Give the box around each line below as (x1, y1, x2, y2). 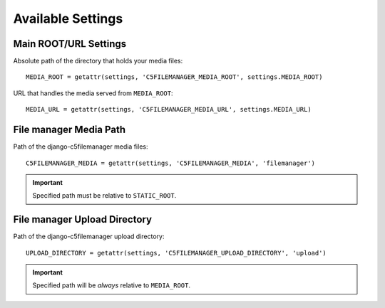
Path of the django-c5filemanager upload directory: (13, 232, 165, 241)
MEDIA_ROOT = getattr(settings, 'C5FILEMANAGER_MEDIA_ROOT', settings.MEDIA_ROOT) (26, 73, 323, 81)
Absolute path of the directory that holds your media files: (13, 57, 183, 65)
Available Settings (13, 11, 123, 26)
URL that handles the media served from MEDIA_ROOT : (13, 89, 173, 97)
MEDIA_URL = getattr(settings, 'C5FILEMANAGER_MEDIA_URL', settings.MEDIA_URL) (26, 105, 312, 114)
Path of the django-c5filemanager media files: (13, 142, 148, 151)
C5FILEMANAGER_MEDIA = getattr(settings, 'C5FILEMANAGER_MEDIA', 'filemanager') (26, 159, 316, 167)
